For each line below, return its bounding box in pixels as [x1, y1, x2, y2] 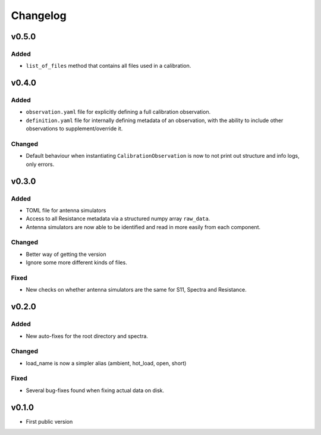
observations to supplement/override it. [26, 125, 123, 132]
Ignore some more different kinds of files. [26, 259, 127, 266]
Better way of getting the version [26, 251, 106, 258]
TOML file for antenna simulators [26, 206, 106, 214]
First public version [26, 418, 73, 425]
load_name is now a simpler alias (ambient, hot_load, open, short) [26, 359, 187, 367]
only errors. [26, 161, 55, 168]
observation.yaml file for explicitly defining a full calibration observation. [26, 108, 211, 115]
